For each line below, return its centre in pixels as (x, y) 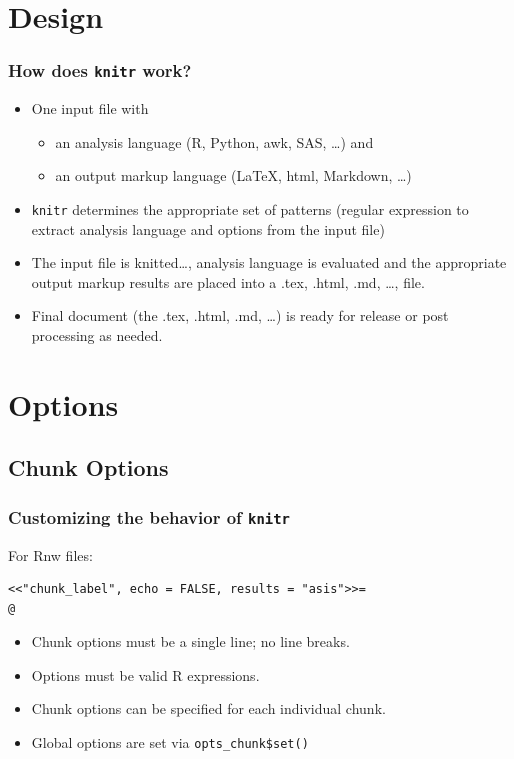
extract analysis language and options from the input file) (208, 228)
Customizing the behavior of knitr (149, 516)
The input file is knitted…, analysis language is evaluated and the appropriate (269, 262)
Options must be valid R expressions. (145, 674)
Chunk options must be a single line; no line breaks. (190, 641)
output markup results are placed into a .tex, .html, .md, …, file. (228, 281)
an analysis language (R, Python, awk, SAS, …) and (214, 141)
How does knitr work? (100, 70)
